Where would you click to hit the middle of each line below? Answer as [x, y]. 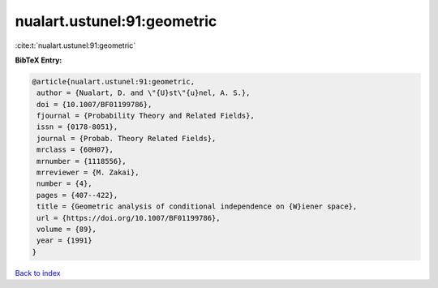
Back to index [38, 273]
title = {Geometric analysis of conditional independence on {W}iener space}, [197, 206]
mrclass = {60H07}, [75, 150]
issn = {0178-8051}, [77, 127]
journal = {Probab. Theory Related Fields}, [127, 138]
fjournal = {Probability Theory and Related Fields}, [146, 116]
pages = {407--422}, [77, 195]
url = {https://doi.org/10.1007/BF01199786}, [129, 218]
